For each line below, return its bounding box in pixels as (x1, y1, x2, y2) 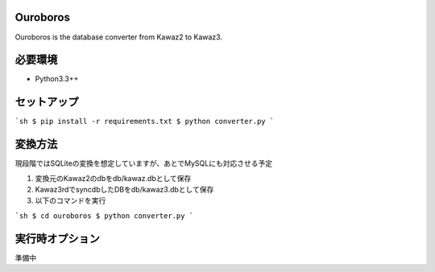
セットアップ (14, 95, 79, 109)
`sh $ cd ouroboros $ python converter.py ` (14, 211, 194, 220)
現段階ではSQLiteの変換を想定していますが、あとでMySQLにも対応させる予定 (14, 159, 273, 168)
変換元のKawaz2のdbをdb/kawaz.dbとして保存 (35, 173, 192, 183)
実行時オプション (14, 232, 100, 245)
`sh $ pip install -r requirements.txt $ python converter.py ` (14, 117, 275, 126)
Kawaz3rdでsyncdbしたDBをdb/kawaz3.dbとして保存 (35, 185, 214, 195)
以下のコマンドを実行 (35, 196, 106, 205)
